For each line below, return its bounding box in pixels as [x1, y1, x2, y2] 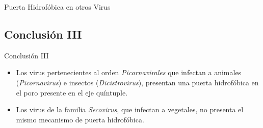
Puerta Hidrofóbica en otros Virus [4, 2, 111, 12]
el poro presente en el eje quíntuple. [16, 87, 128, 98]
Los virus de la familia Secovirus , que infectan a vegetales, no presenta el [16, 104, 244, 115]
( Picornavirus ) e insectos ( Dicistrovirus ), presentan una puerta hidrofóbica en [16, 77, 259, 87]
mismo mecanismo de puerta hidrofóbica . [16, 114, 144, 124]
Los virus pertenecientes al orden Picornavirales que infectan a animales [16, 67, 242, 78]
